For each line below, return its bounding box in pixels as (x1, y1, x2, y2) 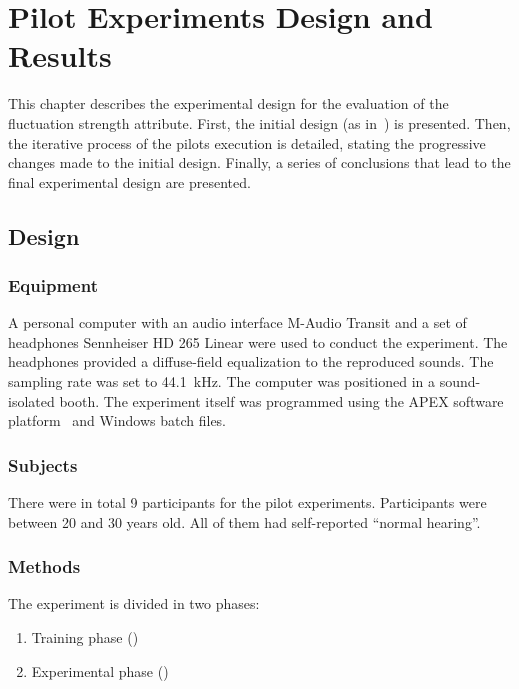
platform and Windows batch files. (8, 410, 226, 431)
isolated (8, 390, 55, 411)
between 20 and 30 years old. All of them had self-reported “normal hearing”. (8, 511, 481, 532)
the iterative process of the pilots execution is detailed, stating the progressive (8, 132, 486, 153)
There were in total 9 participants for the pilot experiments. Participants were (8, 492, 487, 513)
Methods (8, 554, 81, 579)
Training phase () (31, 627, 139, 648)
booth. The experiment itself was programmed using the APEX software (59, 390, 504, 411)
